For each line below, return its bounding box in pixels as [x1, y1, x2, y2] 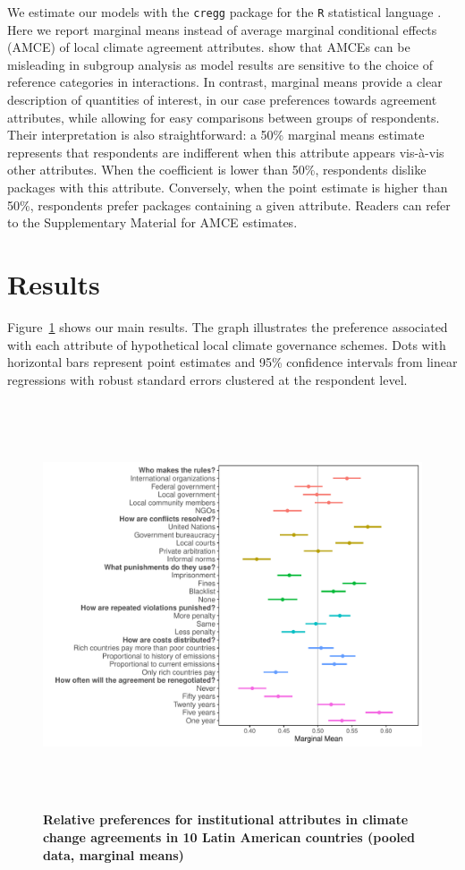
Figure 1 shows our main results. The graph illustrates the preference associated [7, 317, 448, 336]
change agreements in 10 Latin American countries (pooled [43, 828, 415, 846]
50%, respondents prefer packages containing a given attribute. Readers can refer [7, 195, 451, 214]
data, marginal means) [43, 845, 184, 864]
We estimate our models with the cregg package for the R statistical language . [7, 3, 442, 21]
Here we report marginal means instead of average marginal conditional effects [7, 20, 437, 38]
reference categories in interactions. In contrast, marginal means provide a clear [7, 72, 443, 91]
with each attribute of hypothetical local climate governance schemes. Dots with [7, 335, 446, 354]
